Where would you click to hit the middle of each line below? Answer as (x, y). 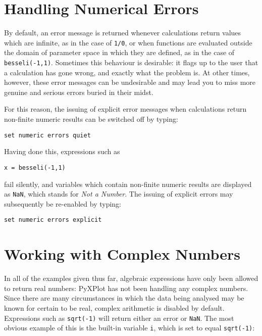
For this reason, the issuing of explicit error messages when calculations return (125, 109)
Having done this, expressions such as (62, 151)
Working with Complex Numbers (122, 254)
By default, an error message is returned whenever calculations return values (123, 33)
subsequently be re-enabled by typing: (63, 203)
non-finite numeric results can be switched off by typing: (91, 119)
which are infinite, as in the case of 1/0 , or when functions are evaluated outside (128, 42)
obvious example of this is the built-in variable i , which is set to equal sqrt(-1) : (129, 328)
